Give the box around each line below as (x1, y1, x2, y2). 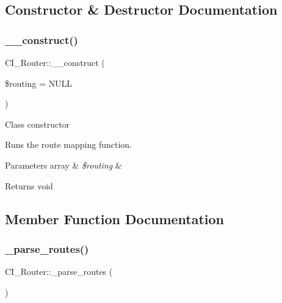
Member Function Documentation (5, 209, 225, 228)
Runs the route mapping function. (5, 138, 132, 151)
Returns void (5, 179, 53, 192)
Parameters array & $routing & (5, 158, 122, 171)
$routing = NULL (5, 76, 73, 89)
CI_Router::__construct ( (5, 56, 105, 68)
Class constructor (5, 117, 70, 130)
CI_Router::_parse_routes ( (5, 265, 113, 278)
